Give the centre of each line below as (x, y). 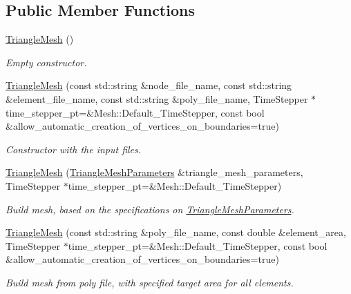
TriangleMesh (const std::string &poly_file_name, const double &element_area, (176, 232)
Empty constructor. (46, 62)
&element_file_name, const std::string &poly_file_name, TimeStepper (157, 98)
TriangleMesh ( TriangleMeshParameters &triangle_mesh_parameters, (154, 172)
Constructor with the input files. (74, 149)
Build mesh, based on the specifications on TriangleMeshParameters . (150, 209)
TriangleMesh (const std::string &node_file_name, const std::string (149, 85)
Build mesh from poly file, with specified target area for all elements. (150, 282)
